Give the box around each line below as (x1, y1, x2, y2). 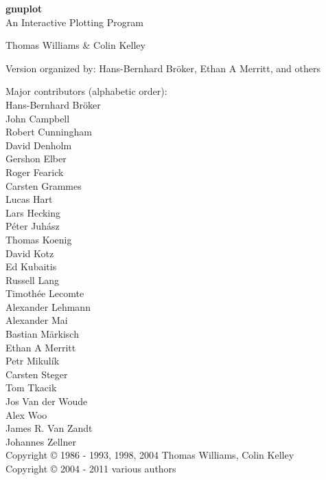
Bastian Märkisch (5, 327, 79, 341)
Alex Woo (5, 407, 47, 422)
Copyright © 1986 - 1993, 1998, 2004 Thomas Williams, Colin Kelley (5, 448, 294, 462)
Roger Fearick (5, 164, 64, 179)
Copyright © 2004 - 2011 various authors (5, 461, 176, 475)
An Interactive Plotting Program (5, 14, 143, 29)
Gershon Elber (5, 151, 67, 166)
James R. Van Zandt (5, 421, 93, 435)
